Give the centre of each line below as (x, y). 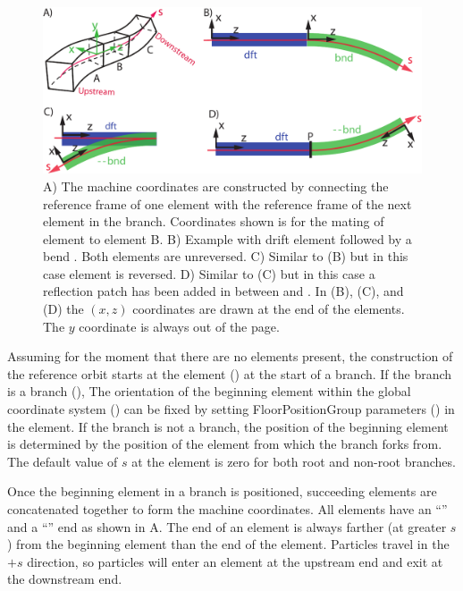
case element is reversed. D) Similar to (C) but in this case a (209, 273)
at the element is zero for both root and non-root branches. (294, 461)
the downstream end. (65, 579)
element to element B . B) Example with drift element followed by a (227, 238)
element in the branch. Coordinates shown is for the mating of (214, 221)
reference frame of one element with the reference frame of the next (227, 203)
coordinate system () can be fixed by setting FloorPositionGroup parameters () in (231, 409)
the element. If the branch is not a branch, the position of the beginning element (228, 426)
